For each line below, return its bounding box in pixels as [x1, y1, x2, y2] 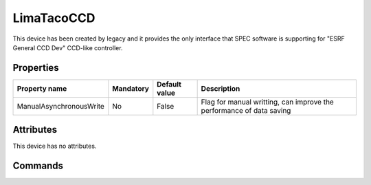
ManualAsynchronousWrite [16, 101, 104, 111]
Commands [12, 160, 64, 172]
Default [157, 79, 182, 89]
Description [201, 83, 240, 93]
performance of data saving [201, 105, 291, 115]
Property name [16, 83, 67, 93]
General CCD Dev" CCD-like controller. [12, 43, 123, 52]
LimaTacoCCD [12, 10, 95, 25]
